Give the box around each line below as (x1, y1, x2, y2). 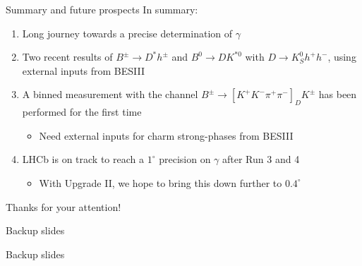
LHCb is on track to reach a (22, 152, 145, 167)
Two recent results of (22, 49, 113, 64)
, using (327, 49, 356, 64)
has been (318, 87, 357, 102)
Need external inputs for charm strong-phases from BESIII (39, 128, 294, 143)
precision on (159, 152, 211, 167)
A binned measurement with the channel (22, 87, 198, 102)
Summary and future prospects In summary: (6, 2, 198, 16)
